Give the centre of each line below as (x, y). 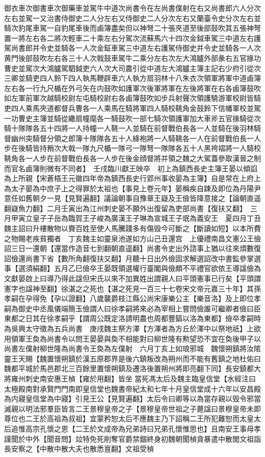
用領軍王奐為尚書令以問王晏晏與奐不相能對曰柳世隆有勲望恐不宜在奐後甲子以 (132, 338)
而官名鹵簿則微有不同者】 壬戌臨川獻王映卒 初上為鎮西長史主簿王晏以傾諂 (131, 168)
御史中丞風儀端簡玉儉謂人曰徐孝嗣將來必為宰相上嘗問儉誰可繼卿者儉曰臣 (139, 308)
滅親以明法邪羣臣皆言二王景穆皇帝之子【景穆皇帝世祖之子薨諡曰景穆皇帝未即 (132, 408)
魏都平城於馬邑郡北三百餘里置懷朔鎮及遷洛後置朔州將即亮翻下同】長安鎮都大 (132, 368)
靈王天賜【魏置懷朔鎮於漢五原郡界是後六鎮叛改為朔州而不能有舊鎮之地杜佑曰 (132, 358)
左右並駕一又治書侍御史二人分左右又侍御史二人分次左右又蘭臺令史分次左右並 (132, 18)
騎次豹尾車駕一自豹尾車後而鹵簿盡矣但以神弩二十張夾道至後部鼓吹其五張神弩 (132, 28)
